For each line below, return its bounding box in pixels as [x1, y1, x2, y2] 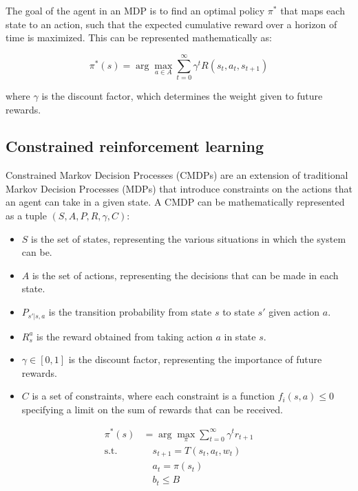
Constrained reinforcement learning [6, 135, 264, 157]
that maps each [280, 3, 345, 17]
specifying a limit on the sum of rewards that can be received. [21, 402, 283, 416]
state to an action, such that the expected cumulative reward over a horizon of [6, 17, 337, 31]
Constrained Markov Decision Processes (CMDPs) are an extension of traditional [6, 168, 348, 182]
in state [224, 329, 256, 343]
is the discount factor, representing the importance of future [68, 352, 322, 367]
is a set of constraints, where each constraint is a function [32, 389, 275, 403]
